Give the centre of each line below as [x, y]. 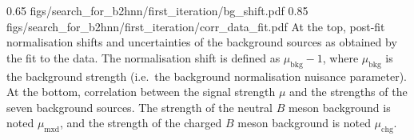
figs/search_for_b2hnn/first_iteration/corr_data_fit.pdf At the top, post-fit [196, 26]
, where [340, 57]
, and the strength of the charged [141, 123]
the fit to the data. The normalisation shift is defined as [143, 57]
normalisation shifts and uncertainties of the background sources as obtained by [202, 42]
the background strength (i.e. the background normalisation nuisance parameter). [207, 76]
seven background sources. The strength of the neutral [139, 107]
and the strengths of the [348, 92]
